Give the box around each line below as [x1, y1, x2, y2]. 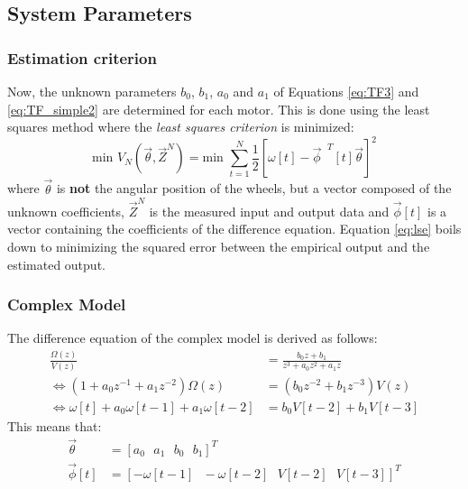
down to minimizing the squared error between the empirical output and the [7, 237, 430, 255]
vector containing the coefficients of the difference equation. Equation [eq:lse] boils [7, 219, 462, 238]
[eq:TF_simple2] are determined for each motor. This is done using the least [7, 99, 430, 118]
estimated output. [7, 254, 106, 273]
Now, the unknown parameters [7, 82, 177, 100]
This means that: [7, 416, 102, 435]
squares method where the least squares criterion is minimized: [7, 117, 354, 136]
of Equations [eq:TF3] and [273, 82, 419, 100]
